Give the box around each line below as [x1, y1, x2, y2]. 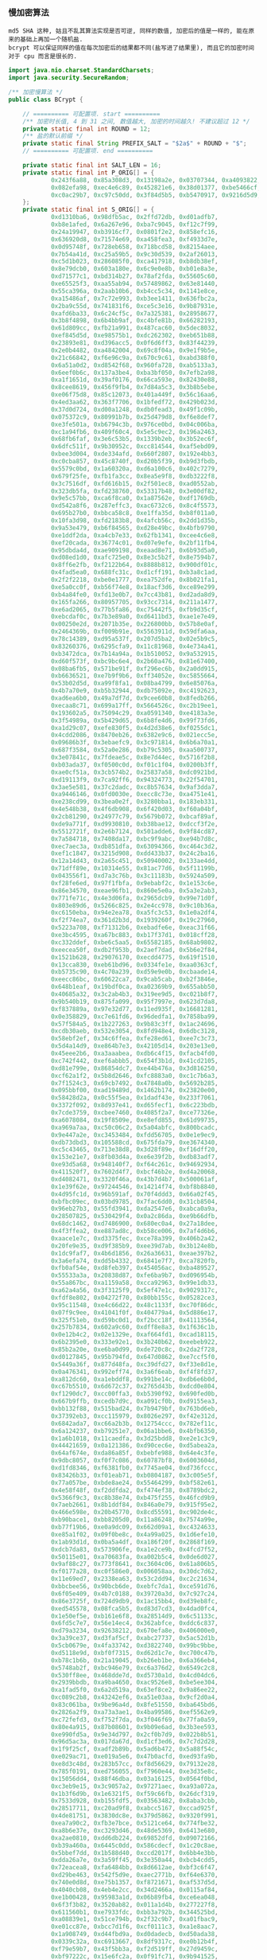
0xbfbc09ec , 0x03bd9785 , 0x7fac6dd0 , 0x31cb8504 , [50, 1197, 219, 1205]
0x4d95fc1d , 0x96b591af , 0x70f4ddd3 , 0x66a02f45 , [50, 1190, 219, 1198]
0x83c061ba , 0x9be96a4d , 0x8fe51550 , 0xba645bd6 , [50, 1701, 219, 1709]
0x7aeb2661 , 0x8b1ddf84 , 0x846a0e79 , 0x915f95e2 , [50, 1501, 219, 1509]
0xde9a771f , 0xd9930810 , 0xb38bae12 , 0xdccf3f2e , [50, 820, 219, 828]
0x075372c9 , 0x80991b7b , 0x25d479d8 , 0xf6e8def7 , [50, 412, 219, 421]
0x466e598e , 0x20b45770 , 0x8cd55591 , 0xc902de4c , [50, 1509, 219, 1517]
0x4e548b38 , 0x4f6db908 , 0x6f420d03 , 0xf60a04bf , [50, 806, 219, 814]
